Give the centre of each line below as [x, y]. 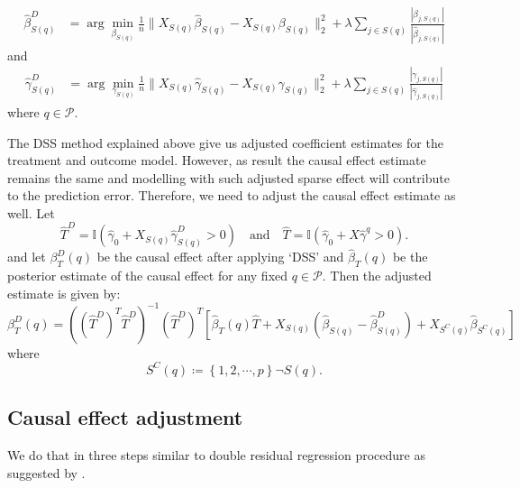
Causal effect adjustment [125, 417]
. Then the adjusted [377, 276]
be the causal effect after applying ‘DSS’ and [220, 257]
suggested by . [46, 472]
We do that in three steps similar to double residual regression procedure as [216, 455]
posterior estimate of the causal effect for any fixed [148, 276]
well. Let [31, 212]
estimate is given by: [64, 293]
